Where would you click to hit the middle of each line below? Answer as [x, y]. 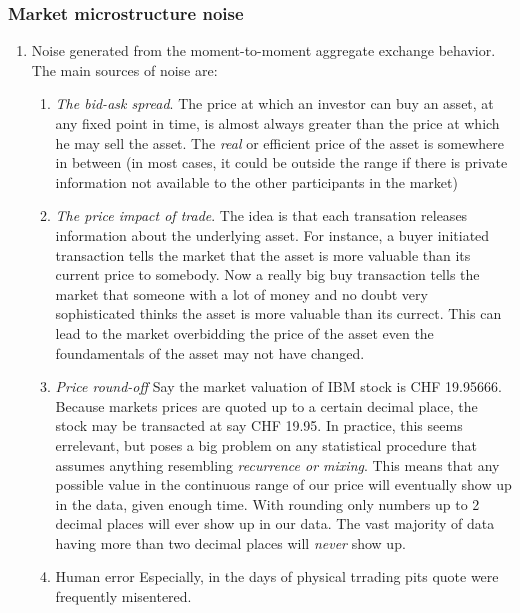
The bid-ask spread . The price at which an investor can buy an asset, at [274, 103]
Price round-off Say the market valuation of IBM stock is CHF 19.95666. [278, 386]
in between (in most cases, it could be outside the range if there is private [281, 162]
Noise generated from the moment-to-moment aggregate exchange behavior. [263, 50]
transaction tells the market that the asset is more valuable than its [263, 254]
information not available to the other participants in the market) [256, 181]
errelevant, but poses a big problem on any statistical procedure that [266, 444]
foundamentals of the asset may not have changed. [210, 352]
